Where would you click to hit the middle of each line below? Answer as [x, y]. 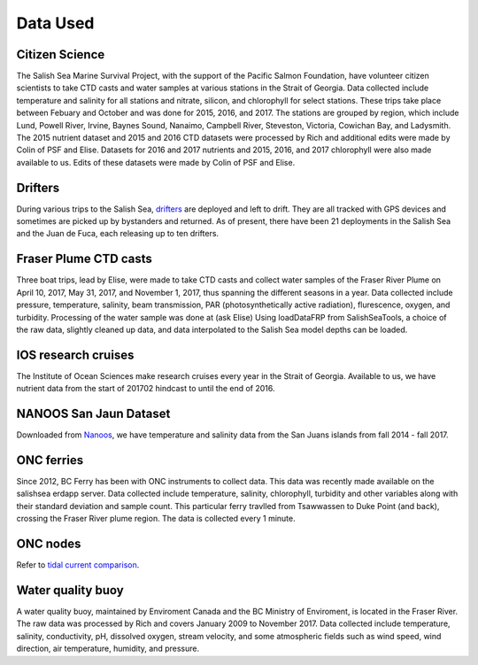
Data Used [55, 23]
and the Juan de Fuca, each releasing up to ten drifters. [118, 234]
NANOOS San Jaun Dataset [93, 414]
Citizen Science [61, 54]
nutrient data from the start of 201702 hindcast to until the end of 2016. [146, 389]
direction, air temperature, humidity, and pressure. [108, 649]
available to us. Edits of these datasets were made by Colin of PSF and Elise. [156, 162]
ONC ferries [50, 460]
